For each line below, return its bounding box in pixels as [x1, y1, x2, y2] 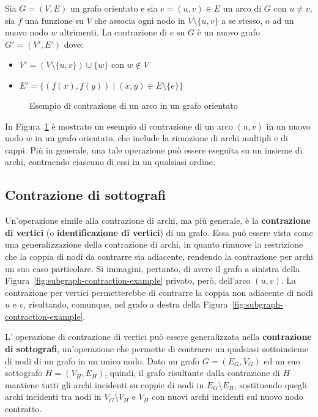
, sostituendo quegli [234, 378, 307, 391]
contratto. [5, 402, 42, 415]
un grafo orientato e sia [70, 2, 158, 14]
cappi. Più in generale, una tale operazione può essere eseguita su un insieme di [5, 143, 303, 156]
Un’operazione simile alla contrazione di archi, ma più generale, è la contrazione [5, 214, 311, 227]
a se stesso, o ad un [221, 13, 294, 26]
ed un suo [264, 354, 300, 367]
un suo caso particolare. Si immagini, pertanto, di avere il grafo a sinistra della [5, 262, 300, 275]
